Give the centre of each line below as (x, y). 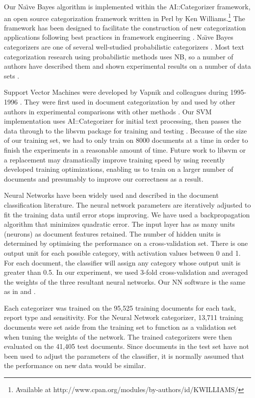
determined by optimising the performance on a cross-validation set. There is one (126, 243)
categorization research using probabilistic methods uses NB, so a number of (119, 56)
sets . (12, 75)
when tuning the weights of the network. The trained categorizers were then (118, 336)
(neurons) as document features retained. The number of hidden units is (112, 233)
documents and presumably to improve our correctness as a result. (104, 178)
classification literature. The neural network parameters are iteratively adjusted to (127, 204)
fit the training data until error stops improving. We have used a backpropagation (127, 214)
